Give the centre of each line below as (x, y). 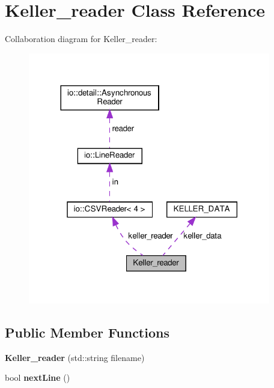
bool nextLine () (38, 377)
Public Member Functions (87, 332)
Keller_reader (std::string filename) (75, 357)
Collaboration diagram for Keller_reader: (81, 39)
